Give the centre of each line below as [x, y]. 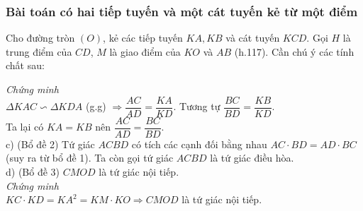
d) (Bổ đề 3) [33, 171]
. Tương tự [197, 106]
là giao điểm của [145, 51]
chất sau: [25, 65]
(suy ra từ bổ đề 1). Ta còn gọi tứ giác [90, 158]
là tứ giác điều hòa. [252, 158]
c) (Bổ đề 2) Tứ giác [50, 144]
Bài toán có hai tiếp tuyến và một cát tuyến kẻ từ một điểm [182, 11]
